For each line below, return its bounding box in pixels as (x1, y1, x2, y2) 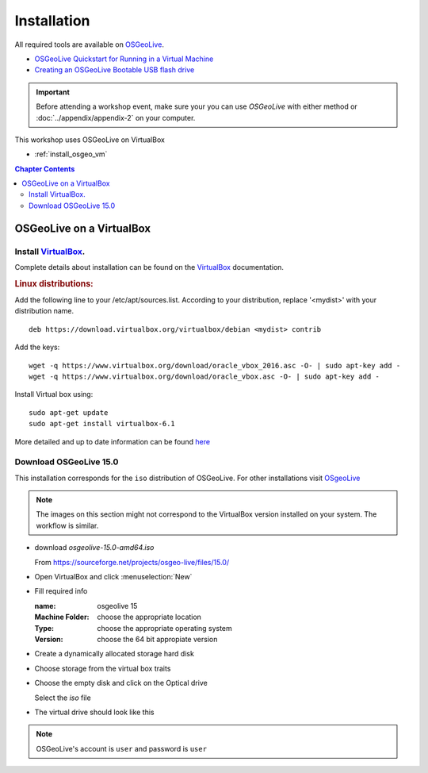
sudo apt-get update (29, 408, 109, 417)
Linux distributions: (14, 278, 94, 289)
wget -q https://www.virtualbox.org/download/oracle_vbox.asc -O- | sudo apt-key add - (29, 372, 380, 381)
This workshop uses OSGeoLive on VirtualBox (14, 135, 166, 144)
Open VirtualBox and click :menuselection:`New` (34, 572, 193, 582)
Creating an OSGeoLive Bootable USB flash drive (34, 65, 195, 75)
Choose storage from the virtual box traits (34, 663, 171, 673)
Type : (34, 623, 55, 633)
